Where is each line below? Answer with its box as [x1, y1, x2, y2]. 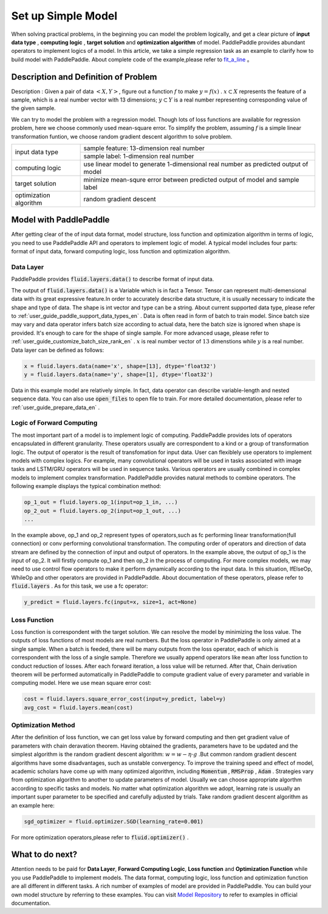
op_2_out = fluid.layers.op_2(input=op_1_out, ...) [24, 507, 182, 514]
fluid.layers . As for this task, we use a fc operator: [11, 582, 148, 589]
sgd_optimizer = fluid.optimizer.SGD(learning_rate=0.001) [24, 818, 203, 825]
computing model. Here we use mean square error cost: [11, 679, 152, 687]
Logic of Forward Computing [11, 419, 98, 427]
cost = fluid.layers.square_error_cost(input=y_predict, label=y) [24, 696, 226, 703]
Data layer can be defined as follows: [11, 346, 104, 354]
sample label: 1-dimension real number [83, 152, 194, 160]
